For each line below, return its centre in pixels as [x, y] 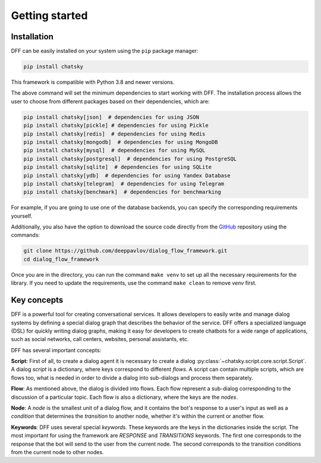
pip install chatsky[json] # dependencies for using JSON [111, 117]
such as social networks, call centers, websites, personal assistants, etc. [100, 339]
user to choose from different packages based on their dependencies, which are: [110, 101]
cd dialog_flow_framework [61, 259]
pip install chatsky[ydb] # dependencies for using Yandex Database [127, 175]
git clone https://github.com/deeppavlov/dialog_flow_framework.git [125, 251]
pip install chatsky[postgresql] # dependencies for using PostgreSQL [130, 159]
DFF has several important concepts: [56, 350]
